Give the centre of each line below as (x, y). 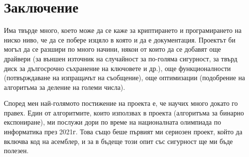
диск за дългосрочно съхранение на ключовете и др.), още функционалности (117, 68)
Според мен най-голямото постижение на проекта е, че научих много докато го (121, 103)
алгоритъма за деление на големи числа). (65, 87)
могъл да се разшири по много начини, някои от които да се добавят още (113, 49)
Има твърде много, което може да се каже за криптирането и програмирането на (123, 30)
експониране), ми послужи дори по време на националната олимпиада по (113, 122)
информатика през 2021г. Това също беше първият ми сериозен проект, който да (123, 132)
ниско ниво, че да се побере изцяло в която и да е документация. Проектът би (120, 39)
